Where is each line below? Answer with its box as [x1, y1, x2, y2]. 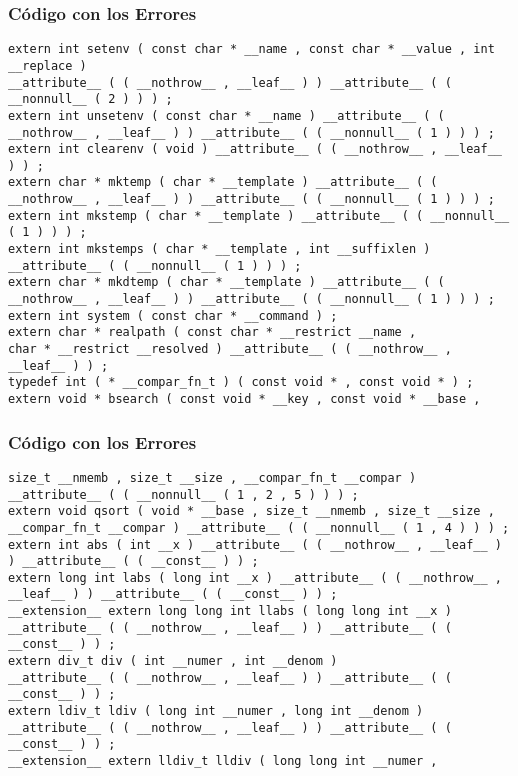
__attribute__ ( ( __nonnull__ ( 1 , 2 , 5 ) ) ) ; [8, 487, 359, 502]
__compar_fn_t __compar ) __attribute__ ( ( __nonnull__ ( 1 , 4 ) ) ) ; [8, 520, 510, 535]
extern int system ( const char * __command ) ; [8, 308, 338, 323]
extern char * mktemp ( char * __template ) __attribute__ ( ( [8, 175, 438, 190]
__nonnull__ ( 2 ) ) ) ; [8, 92, 173, 107]
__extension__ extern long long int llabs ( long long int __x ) [8, 604, 452, 619]
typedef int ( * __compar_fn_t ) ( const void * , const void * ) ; [8, 375, 474, 390]
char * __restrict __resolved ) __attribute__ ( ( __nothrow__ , [8, 342, 452, 357]
